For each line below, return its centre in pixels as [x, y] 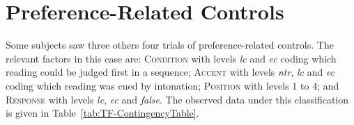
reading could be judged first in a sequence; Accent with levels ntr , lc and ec [170, 72]
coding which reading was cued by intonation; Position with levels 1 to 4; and [172, 85]
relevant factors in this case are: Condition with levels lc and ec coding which [171, 58]
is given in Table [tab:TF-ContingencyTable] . [102, 113]
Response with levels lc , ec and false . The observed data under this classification [177, 99]
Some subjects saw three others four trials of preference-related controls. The [170, 45]
